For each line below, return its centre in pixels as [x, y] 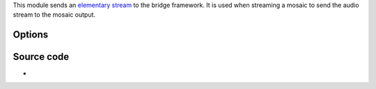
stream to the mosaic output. [54, 15]
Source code [41, 57]
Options [31, 35]
